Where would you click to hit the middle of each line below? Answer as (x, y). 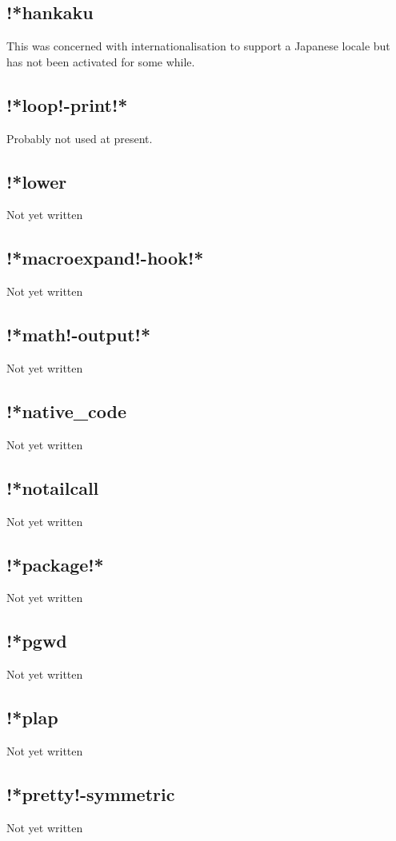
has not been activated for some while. (101, 61)
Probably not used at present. (80, 138)
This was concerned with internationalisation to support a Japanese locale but (198, 46)
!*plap (32, 717)
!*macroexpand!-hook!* (105, 258)
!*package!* (55, 564)
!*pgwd (37, 641)
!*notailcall (53, 487)
